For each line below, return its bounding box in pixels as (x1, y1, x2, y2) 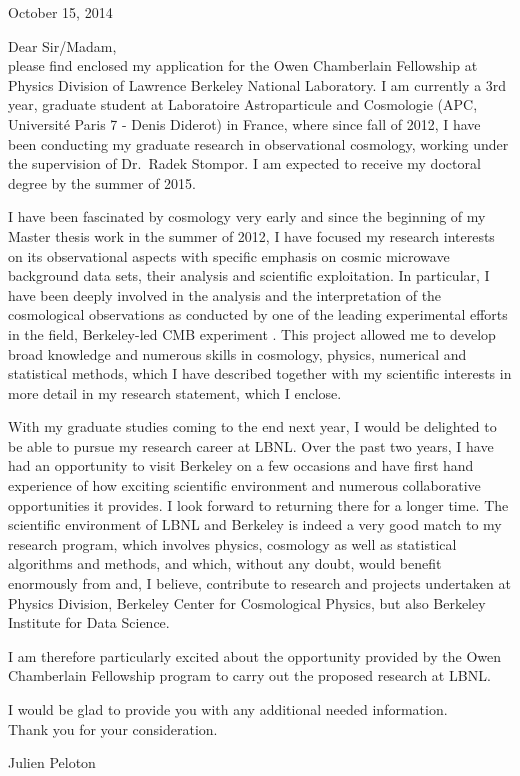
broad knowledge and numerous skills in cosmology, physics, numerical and (8, 343, 467, 364)
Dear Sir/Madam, (8, 35, 117, 56)
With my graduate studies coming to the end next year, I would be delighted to (8, 416, 497, 437)
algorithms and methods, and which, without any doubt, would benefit (8, 553, 442, 574)
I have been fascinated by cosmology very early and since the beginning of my (8, 206, 486, 227)
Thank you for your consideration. (8, 718, 218, 739)
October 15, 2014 (8, 2, 113, 22)
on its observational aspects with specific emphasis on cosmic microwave (8, 245, 450, 266)
